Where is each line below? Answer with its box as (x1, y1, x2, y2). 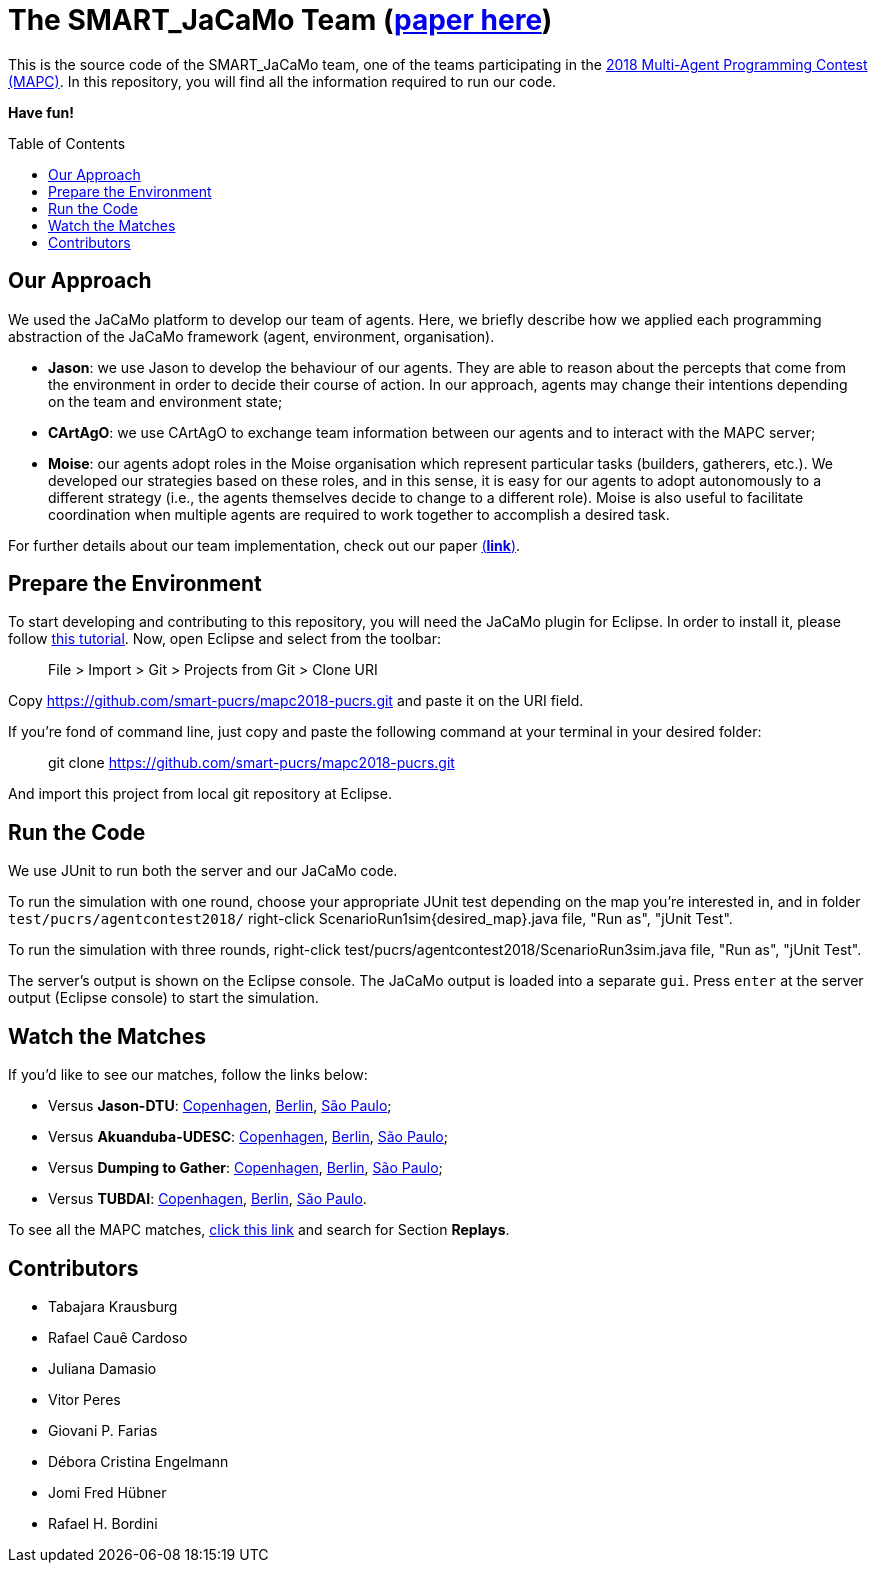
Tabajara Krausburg (48, 1297, 178, 1315)
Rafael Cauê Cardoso (48, 1328, 188, 1346)
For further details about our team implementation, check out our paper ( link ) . (8, 536, 521, 554)
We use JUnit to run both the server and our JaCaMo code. (8, 862, 398, 880)
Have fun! (8, 103, 74, 121)
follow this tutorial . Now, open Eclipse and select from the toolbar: (8, 630, 441, 648)
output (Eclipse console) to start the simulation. (8, 989, 319, 1007)
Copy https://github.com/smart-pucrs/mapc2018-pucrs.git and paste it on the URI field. (8, 692, 584, 710)
